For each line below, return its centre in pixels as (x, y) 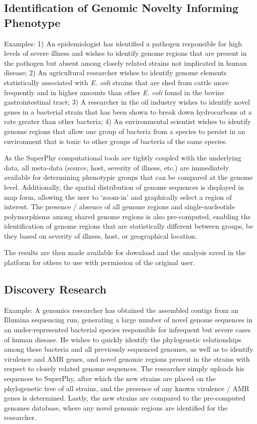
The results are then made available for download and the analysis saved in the (125, 252)
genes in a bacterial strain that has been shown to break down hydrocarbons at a (128, 111)
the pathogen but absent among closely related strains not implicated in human (126, 63)
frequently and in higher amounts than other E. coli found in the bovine (114, 92)
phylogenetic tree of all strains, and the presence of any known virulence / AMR (127, 388)
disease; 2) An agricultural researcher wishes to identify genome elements (116, 72)
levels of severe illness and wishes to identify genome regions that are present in (126, 53)
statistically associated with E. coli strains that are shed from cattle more (117, 82)
